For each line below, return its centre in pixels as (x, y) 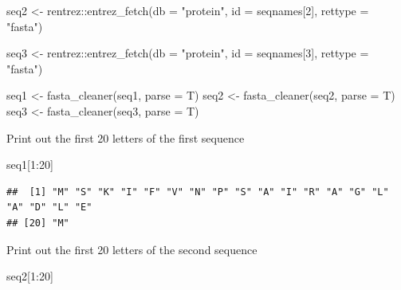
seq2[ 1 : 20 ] (30, 276)
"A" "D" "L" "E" (49, 208)
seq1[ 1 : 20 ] (30, 165)
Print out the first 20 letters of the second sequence (132, 249)
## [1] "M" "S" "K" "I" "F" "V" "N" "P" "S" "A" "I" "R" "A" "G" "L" (198, 192)
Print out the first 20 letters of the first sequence (126, 137)
